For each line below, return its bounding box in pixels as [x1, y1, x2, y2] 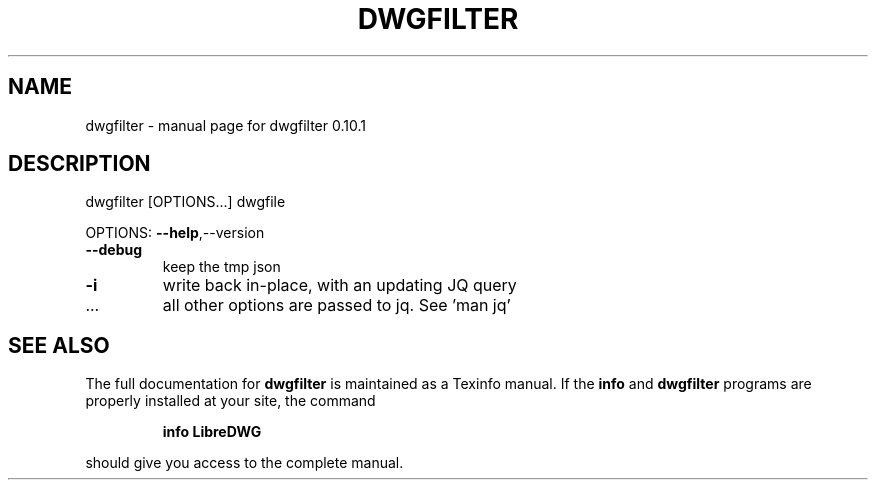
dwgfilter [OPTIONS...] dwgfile [85, 193, 286, 211]
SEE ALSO [8, 332, 110, 358]
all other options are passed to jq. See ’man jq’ [162, 295, 511, 316]
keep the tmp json [162, 258, 281, 276]
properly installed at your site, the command [85, 392, 376, 410]
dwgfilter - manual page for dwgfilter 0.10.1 [85, 116, 366, 134]
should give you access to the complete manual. [85, 454, 404, 472]
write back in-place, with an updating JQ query [162, 275, 517, 296]
